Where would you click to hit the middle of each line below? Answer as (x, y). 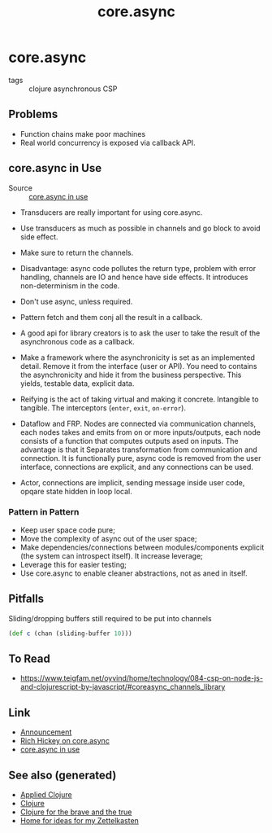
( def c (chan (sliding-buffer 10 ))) (70, 634)
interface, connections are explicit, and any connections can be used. (137, 467)
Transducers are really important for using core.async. (111, 212)
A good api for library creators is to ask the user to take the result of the (140, 333)
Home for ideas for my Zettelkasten (80, 820)
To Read (29, 658)
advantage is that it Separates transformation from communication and (138, 449)
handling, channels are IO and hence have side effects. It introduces (134, 277)
